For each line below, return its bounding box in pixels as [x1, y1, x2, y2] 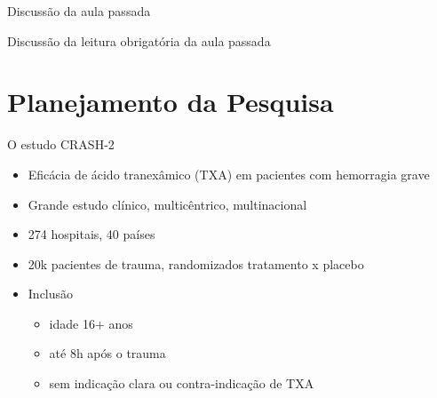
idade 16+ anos [49, 314, 133, 332]
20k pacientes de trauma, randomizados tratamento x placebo [28, 254, 364, 273]
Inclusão [28, 284, 74, 303]
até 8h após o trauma [49, 344, 166, 362]
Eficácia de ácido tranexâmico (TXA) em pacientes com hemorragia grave [28, 164, 430, 183]
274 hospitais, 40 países [28, 225, 155, 243]
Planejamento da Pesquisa [7, 84, 334, 120]
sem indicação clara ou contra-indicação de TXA [49, 374, 314, 393]
